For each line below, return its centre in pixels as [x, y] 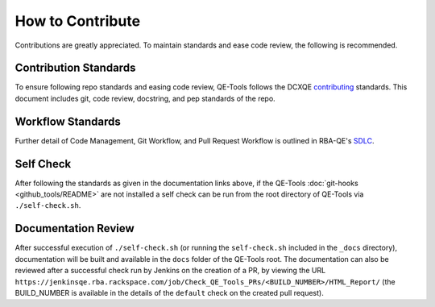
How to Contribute [78, 21]
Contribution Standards [75, 68]
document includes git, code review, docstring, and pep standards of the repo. [145, 98]
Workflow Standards [68, 121]
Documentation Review [75, 228]
